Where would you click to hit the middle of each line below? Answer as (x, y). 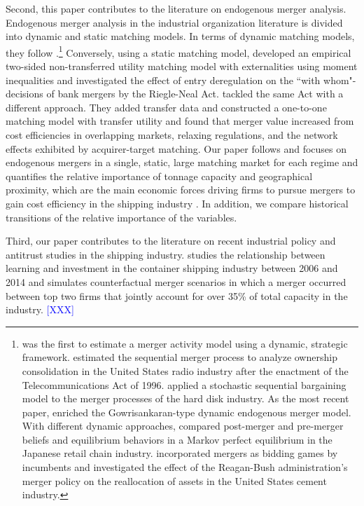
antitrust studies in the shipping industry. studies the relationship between (166, 254)
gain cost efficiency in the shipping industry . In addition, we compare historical (177, 203)
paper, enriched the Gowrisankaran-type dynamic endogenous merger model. (187, 412)
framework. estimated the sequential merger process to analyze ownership (180, 357)
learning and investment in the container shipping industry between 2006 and (172, 268)
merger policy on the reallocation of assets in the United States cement (174, 480)
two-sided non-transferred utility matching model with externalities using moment (182, 66)
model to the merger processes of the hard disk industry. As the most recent (185, 398)
